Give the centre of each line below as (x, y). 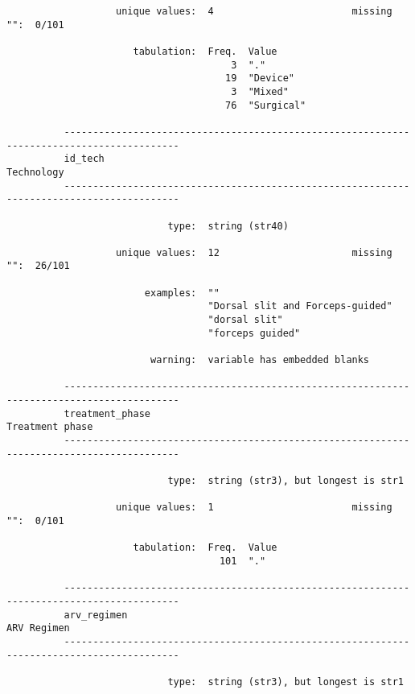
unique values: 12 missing (254, 252)
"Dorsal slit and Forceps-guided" (300, 306)
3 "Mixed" (260, 91)
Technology (35, 172)
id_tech (84, 159)
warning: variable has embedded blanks (260, 360)
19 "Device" (260, 78)
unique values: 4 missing (254, 11)
